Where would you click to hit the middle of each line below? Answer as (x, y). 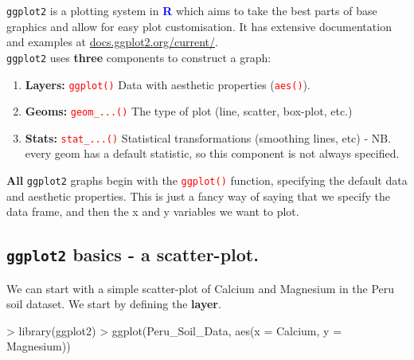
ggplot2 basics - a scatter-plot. (133, 254)
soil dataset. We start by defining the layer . (114, 304)
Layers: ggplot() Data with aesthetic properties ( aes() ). (168, 84)
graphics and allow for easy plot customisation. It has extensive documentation (199, 26)
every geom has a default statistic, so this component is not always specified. (212, 153)
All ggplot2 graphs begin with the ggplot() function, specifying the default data (207, 180)
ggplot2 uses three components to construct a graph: (139, 57)
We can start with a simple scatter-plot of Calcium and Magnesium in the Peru (201, 288)
